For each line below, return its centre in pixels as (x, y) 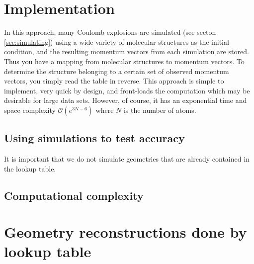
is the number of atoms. (160, 110)
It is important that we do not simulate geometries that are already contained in (127, 159)
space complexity (30, 110)
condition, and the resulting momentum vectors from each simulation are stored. (127, 51)
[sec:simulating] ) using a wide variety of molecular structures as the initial (117, 42)
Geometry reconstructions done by (126, 232)
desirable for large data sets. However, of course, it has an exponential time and (126, 100)
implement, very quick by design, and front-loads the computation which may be (127, 90)
